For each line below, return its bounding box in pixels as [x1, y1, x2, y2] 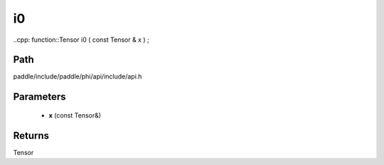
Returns [13, 130, 50, 142]
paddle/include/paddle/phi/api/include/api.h [13, 72, 142, 81]
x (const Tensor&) [48, 110, 102, 120]
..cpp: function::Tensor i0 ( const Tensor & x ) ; [13, 35, 149, 44]
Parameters [13, 91, 66, 103]
